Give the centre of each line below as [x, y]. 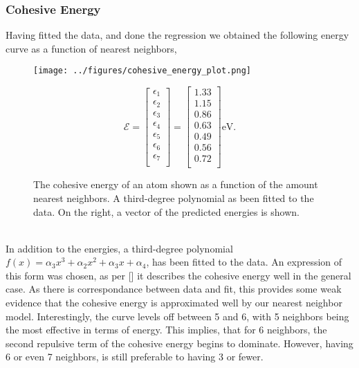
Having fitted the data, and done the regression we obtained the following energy [177, 35]
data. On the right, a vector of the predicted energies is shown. [166, 211]
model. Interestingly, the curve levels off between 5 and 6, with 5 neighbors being [177, 316]
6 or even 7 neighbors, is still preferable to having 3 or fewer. [135, 357]
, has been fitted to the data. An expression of [244, 262]
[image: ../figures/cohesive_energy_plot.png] [142, 71]
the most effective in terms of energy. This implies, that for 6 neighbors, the [166, 330]
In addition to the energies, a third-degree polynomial [119, 248]
